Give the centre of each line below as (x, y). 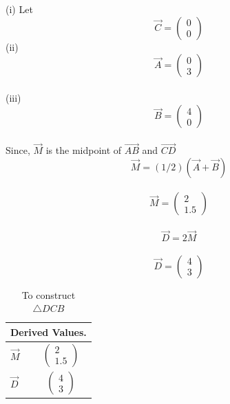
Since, (18, 150)
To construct (49, 294)
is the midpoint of (84, 150)
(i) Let (19, 9)
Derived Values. (49, 332)
